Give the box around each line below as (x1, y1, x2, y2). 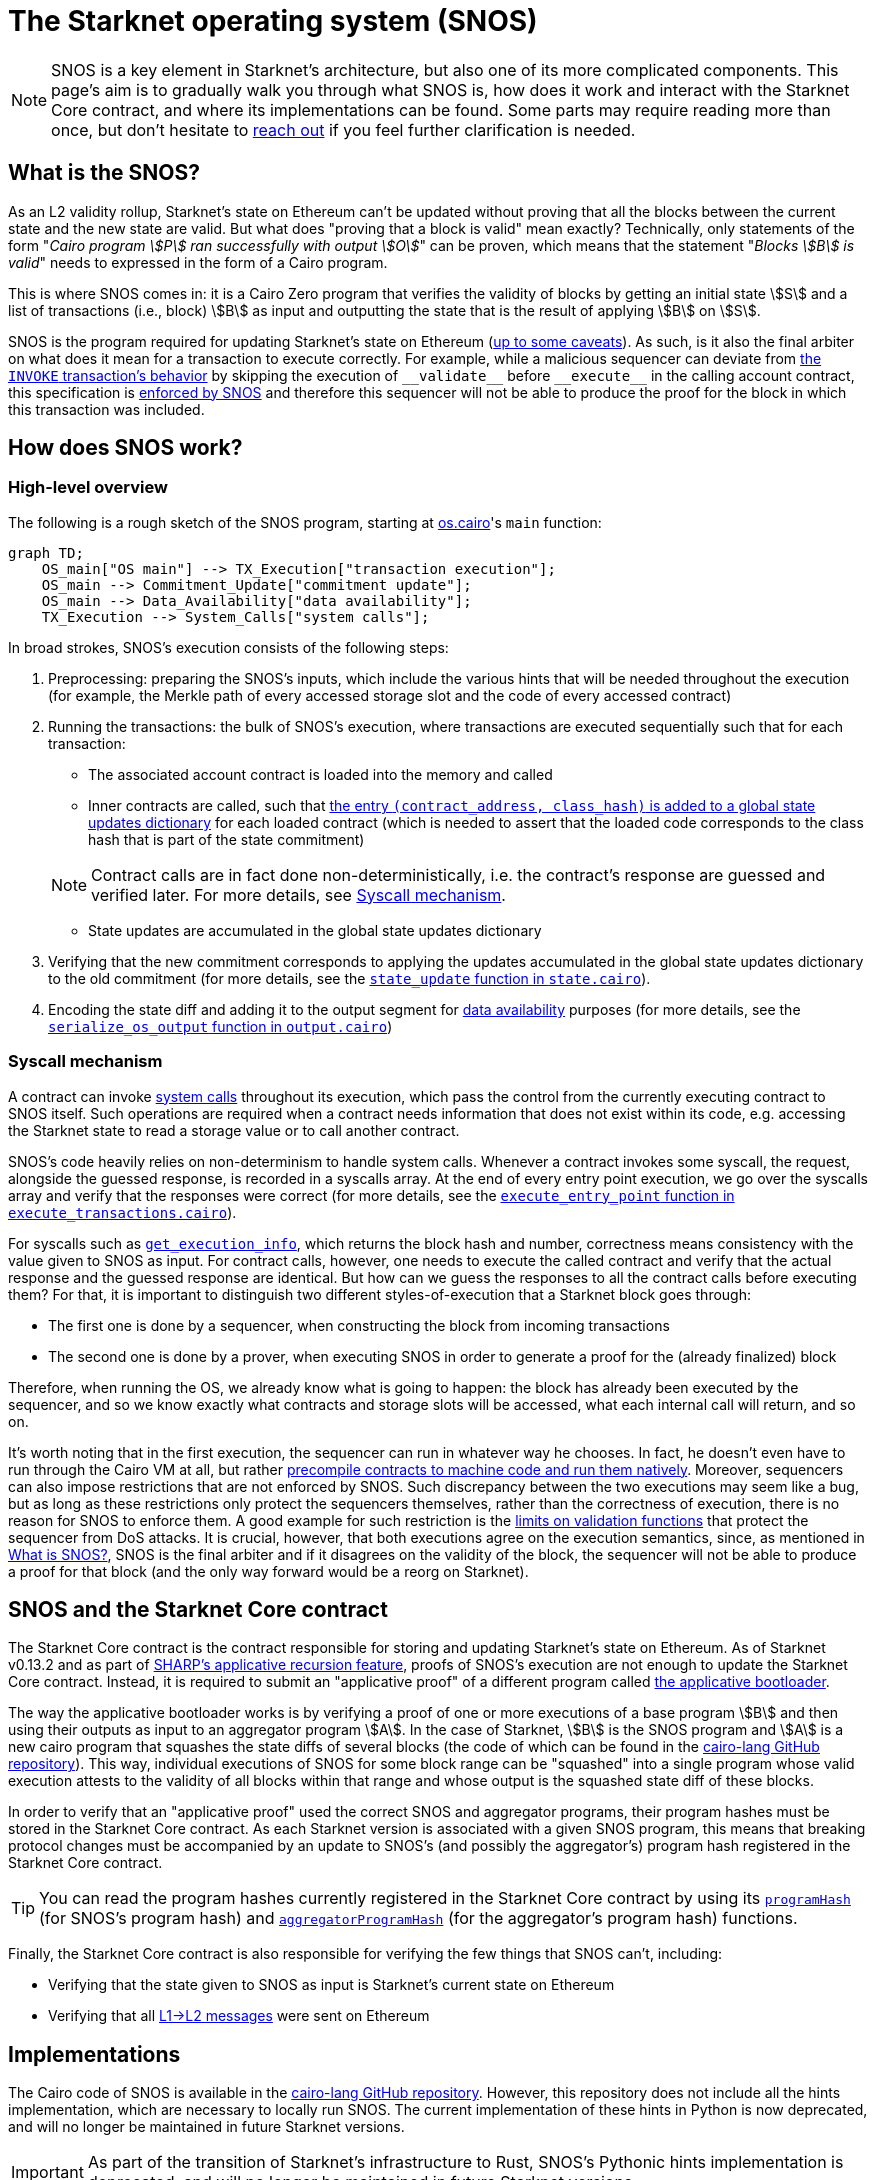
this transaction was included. (8, 400, 205, 418)
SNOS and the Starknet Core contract (8, 1596, 388, 1622)
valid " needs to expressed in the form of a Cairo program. (8, 253, 388, 271)
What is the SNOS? (8, 160, 200, 186)
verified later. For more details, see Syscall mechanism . (91, 884, 506, 905)
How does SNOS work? (8, 435, 243, 461)
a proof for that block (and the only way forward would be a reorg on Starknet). (8, 1562, 529, 1580)
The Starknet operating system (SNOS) (8, 4, 538, 38)
